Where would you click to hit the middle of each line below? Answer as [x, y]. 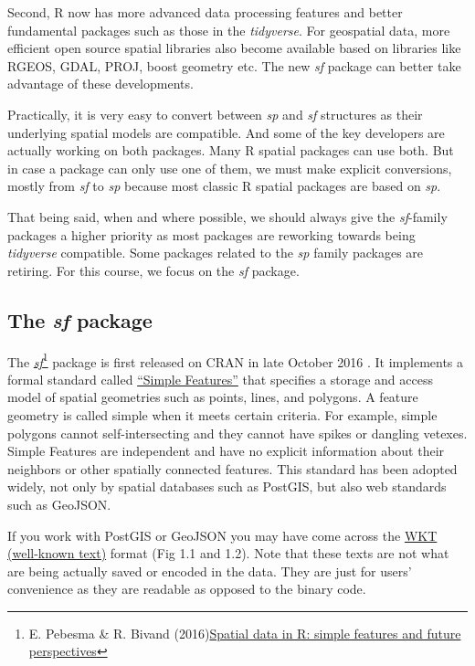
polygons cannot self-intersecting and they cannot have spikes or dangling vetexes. [237, 433]
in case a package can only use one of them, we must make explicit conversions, [230, 168]
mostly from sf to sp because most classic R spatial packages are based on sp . [224, 186]
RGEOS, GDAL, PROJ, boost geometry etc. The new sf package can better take [234, 65]
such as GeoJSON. [59, 504]
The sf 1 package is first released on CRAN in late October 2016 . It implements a [236, 360]
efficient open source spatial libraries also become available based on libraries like [234, 48]
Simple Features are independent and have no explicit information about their [226, 451]
